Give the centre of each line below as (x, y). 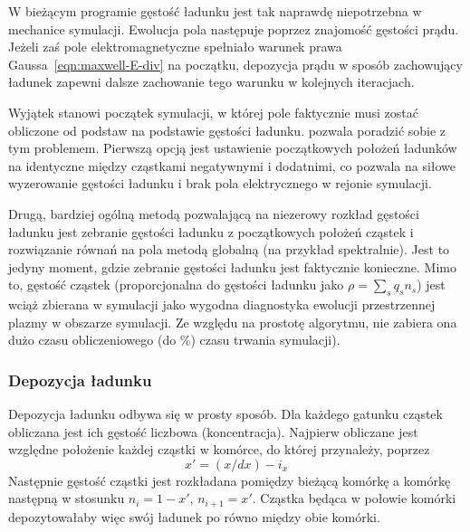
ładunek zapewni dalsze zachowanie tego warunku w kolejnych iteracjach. (211, 82)
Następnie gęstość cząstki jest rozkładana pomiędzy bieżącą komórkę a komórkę (230, 480)
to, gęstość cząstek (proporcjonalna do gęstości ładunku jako (176, 285)
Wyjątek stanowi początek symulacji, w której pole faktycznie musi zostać (213, 112)
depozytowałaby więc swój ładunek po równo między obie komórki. (194, 516)
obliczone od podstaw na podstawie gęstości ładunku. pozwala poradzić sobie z (227, 130)
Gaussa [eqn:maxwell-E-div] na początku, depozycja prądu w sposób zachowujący (235, 64)
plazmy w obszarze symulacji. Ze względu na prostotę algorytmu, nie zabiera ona (233, 322)
